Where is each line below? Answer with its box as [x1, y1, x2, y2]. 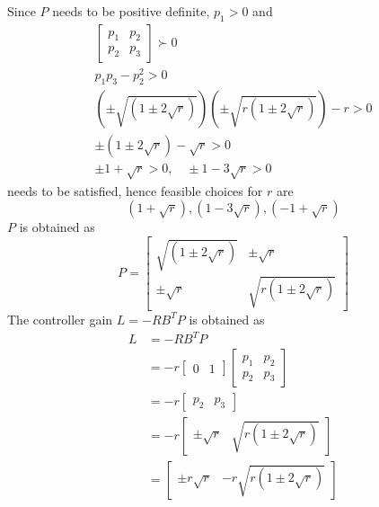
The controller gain [7, 309, 113, 328]
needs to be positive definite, [52, 2, 210, 20]
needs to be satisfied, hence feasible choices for [7, 181, 263, 200]
